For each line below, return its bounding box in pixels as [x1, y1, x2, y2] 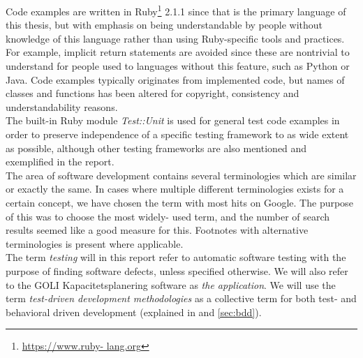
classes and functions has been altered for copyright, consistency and [6, 86, 299, 100]
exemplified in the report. [6, 154, 114, 169]
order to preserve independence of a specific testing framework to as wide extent [6, 127, 349, 141]
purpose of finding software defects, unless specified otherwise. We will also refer [6, 263, 348, 278]
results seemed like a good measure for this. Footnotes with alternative [6, 223, 309, 237]
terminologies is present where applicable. [6, 236, 184, 251]
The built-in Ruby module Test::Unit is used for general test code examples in [6, 113, 340, 128]
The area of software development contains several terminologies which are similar [6, 167, 357, 182]
